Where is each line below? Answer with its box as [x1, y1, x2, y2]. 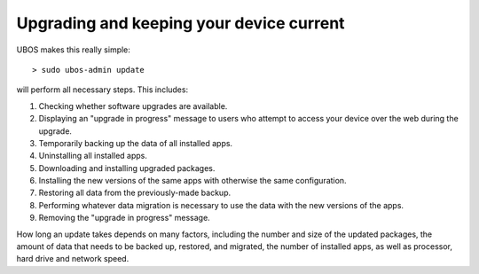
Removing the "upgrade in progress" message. [38, 213, 210, 223]
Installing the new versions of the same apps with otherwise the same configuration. [38, 176, 347, 186]
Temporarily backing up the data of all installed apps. [38, 137, 233, 148]
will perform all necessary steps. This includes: [16, 84, 189, 95]
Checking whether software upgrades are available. [38, 100, 228, 111]
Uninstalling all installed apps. [38, 151, 148, 161]
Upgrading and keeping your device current [16, 13, 345, 33]
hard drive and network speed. [16, 254, 130, 264]
